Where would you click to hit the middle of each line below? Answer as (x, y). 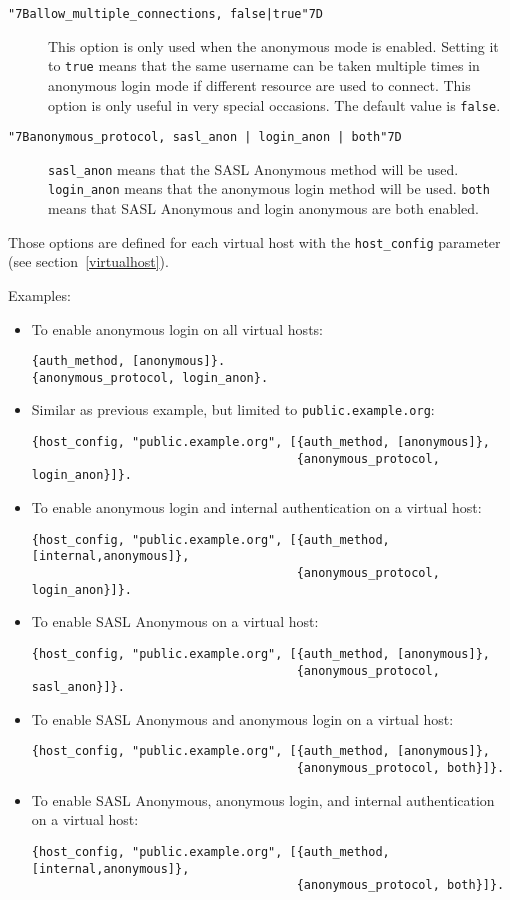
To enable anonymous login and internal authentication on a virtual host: (256, 507)
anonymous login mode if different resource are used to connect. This (259, 84)
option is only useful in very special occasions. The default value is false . (274, 104)
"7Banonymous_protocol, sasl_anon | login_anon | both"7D (205, 137)
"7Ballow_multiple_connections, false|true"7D (165, 14)
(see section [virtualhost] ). (88, 261)
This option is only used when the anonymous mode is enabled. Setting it (273, 45)
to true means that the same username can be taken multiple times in (264, 65)
